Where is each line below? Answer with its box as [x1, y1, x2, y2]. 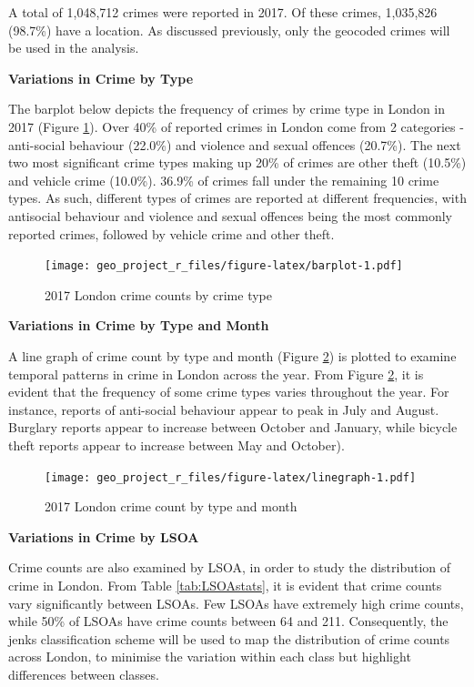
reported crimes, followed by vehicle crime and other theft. [8, 224, 335, 243]
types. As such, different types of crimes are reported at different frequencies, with [8, 188, 467, 207]
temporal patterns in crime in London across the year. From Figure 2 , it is [8, 364, 424, 383]
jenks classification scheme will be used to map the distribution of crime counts [8, 629, 450, 648]
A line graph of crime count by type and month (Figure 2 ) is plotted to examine [8, 346, 457, 365]
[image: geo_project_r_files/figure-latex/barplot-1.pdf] [45, 259, 403, 273]
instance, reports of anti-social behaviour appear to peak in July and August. [8, 399, 439, 419]
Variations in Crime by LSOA [8, 527, 199, 546]
